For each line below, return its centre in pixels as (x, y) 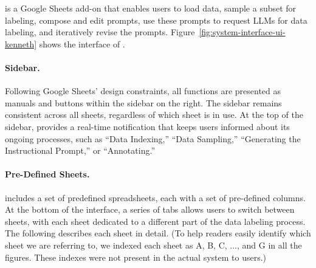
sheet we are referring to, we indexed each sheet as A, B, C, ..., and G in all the (153, 245)
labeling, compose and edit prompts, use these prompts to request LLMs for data (156, 20)
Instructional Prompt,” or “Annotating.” (80, 150)
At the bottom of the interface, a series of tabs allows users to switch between (150, 209)
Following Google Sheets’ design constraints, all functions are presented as (143, 91)
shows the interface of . (82, 43)
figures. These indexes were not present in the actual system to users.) (136, 257)
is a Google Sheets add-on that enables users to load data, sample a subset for (151, 8)
